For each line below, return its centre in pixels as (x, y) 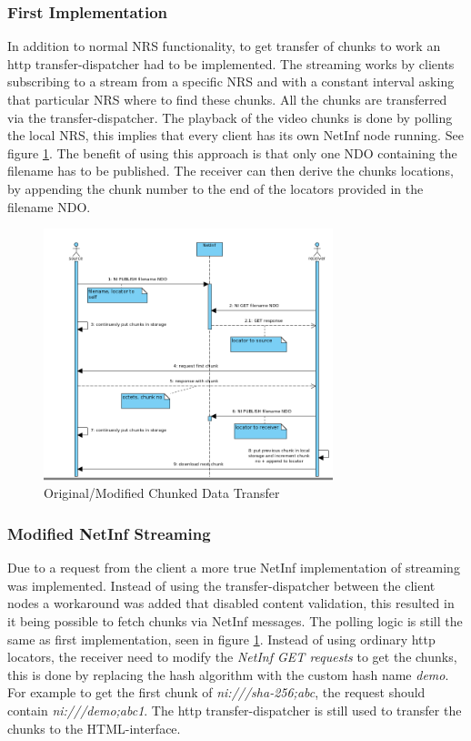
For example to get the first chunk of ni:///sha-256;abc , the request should (216, 692)
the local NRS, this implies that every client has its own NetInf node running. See (235, 135)
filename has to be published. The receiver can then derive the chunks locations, (230, 171)
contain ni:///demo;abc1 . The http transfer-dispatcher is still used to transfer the (235, 710)
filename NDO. (49, 206)
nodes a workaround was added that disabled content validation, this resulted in (231, 603)
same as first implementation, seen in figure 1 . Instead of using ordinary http (221, 639)
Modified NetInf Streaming (109, 533)
